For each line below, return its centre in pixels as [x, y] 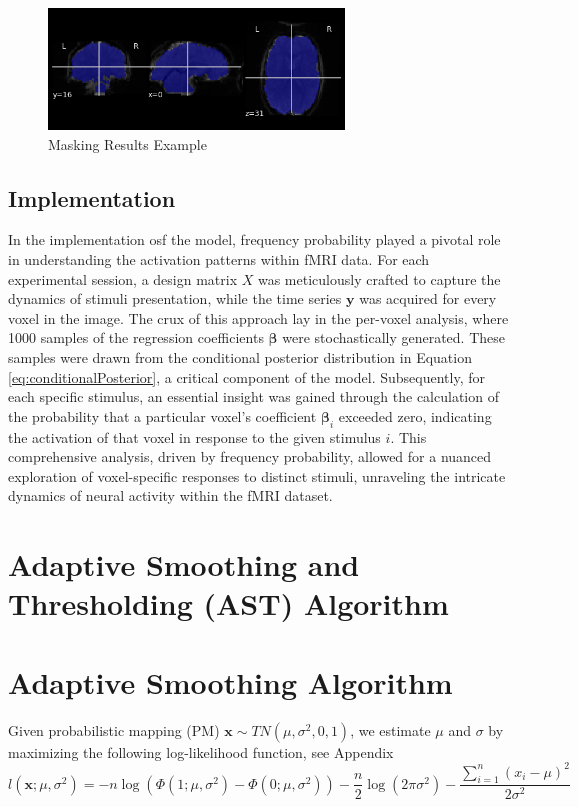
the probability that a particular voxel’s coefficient [162, 415]
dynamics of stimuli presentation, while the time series [175, 298]
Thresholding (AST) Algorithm [228, 603]
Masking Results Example [127, 143]
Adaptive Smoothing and [184, 564]
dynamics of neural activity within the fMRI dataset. [170, 495]
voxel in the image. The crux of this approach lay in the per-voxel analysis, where [258, 317]
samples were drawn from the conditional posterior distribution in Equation [240, 356]
